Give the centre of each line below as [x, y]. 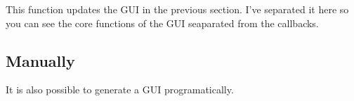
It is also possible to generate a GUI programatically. [120, 90]
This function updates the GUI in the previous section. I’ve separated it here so [177, 9]
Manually [40, 60]
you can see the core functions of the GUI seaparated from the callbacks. [162, 23]
